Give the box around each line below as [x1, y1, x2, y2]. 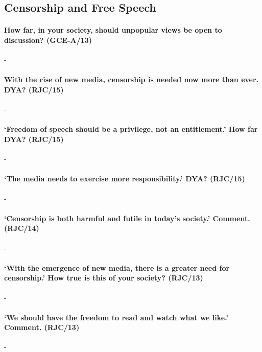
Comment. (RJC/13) [4, 322, 80, 333]
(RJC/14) [4, 223, 39, 233]
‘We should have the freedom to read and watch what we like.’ [4, 312, 228, 322]
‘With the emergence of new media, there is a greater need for [4, 262, 230, 273]
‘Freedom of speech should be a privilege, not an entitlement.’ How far [4, 124, 258, 134]
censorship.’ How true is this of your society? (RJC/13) [4, 272, 203, 283]
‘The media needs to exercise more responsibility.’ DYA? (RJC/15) [4, 173, 245, 184]
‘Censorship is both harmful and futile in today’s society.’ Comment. [4, 213, 250, 223]
